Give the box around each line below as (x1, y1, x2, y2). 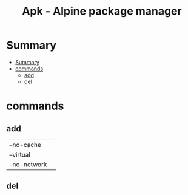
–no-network (9, 160, 47, 168)
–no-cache (9, 140, 41, 149)
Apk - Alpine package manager (22, 4, 182, 18)
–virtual (9, 150, 30, 159)
